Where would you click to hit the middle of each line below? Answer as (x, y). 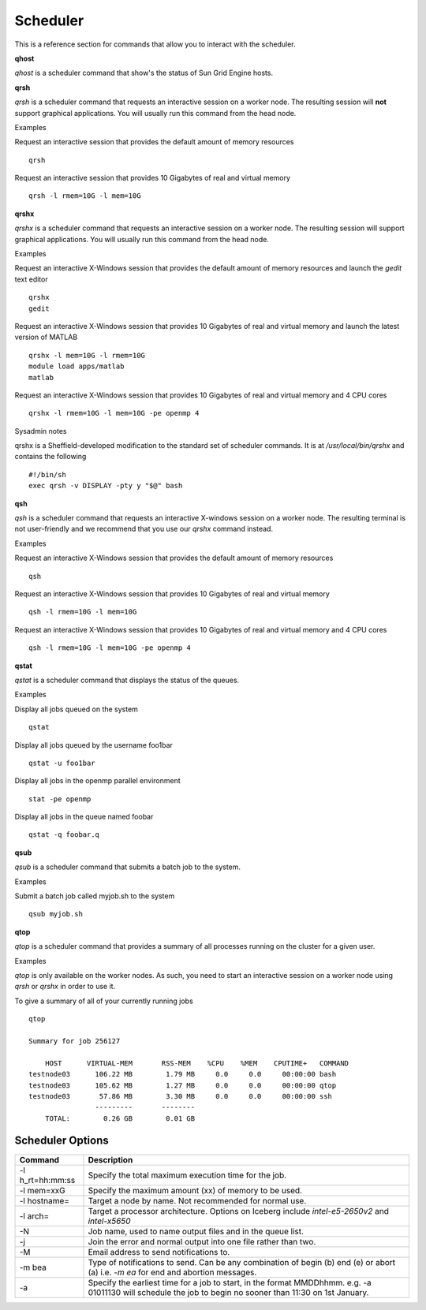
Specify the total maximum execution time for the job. (187, 1175)
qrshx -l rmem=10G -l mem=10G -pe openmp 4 (114, 413)
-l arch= (34, 1216)
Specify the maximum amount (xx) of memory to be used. (195, 1190)
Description (110, 1159)
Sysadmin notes (41, 431)
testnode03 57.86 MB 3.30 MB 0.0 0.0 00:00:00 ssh (181, 1096)
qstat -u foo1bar (62, 763)
